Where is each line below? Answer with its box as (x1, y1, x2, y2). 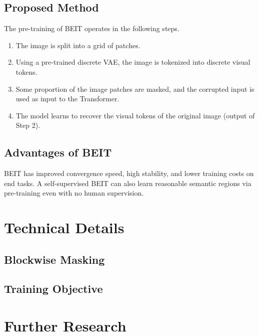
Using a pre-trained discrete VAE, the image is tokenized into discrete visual (15, 57, 250, 67)
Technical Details (4, 217, 124, 238)
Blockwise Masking (4, 251, 105, 267)
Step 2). (15, 120, 40, 130)
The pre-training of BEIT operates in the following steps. (4, 23, 179, 34)
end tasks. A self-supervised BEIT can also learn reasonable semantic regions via (4, 178, 251, 188)
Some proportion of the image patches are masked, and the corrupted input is (15, 83, 254, 94)
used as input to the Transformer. (15, 93, 119, 104)
